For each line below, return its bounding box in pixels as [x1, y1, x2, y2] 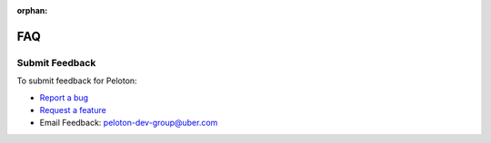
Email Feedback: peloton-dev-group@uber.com [39, 118, 218, 129]
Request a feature [39, 104, 106, 115]
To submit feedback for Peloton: [16, 75, 137, 86]
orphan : [16, 5, 48, 15]
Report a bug [39, 91, 89, 103]
